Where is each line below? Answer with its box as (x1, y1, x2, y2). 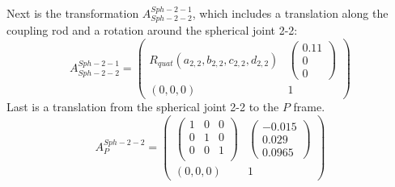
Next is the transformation (6, 5, 139, 21)
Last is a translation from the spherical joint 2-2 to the (6, 98, 279, 115)
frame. (293, 98, 325, 115)
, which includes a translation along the (192, 5, 389, 21)
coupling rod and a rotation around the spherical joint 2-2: (6, 22, 298, 39)
